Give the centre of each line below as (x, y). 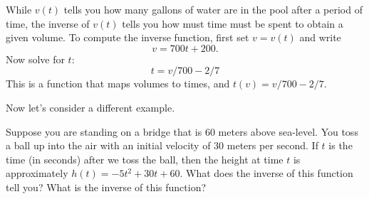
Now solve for (35, 59)
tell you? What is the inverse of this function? (106, 187)
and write (320, 37)
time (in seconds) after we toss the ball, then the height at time (145, 159)
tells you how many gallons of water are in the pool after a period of (213, 9)
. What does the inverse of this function (266, 173)
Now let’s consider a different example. (90, 107)
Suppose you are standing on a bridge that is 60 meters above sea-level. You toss (182, 131)
